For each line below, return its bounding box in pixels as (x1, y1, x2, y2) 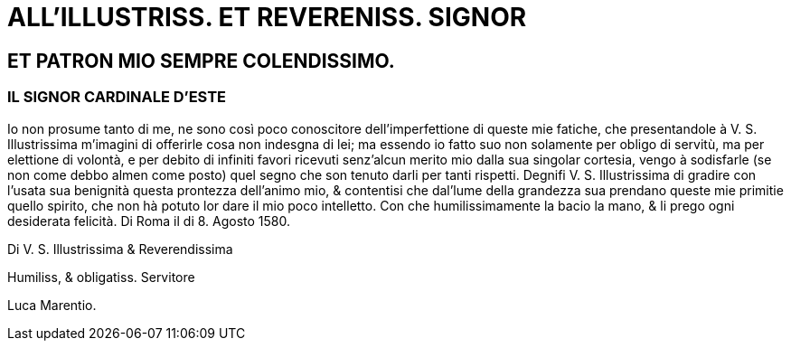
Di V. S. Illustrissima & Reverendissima (7, 240, 233, 257)
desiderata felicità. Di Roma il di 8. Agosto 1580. (7, 212, 291, 229)
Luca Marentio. (7, 296, 97, 313)
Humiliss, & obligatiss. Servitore (7, 268, 195, 285)
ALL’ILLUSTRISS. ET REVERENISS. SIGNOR (7, 2, 527, 33)
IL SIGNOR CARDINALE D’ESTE (7, 88, 227, 107)
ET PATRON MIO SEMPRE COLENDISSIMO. (7, 49, 395, 72)
